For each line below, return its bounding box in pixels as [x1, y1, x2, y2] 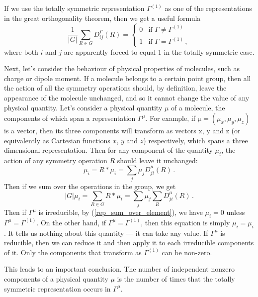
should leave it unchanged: [117, 155, 198, 166]
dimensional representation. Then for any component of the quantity [4, 145, 213, 155]
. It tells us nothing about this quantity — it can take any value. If [4, 227, 208, 238]
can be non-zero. [162, 247, 212, 257]
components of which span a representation [4, 113, 136, 123]
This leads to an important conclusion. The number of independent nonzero [4, 264, 235, 274]
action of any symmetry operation [4, 155, 107, 166]
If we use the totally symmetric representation [4, 3, 145, 13]
